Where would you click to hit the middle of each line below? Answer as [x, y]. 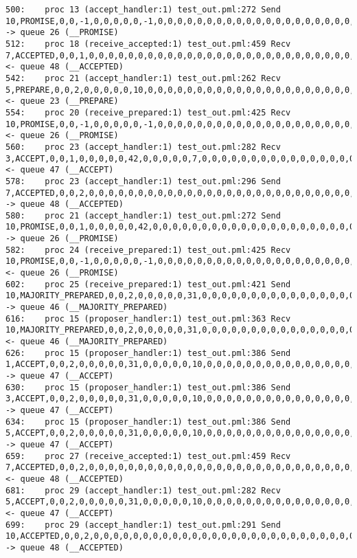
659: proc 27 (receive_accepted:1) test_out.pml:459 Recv [148, 456]
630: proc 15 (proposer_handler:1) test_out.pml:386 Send [148, 387]
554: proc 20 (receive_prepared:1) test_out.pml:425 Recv [148, 112]
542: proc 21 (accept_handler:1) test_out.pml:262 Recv [143, 78]
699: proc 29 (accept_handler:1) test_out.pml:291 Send [143, 525]
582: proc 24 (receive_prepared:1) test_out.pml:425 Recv [148, 250]
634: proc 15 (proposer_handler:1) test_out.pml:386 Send [148, 422]
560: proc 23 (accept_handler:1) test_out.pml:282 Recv [143, 147]
